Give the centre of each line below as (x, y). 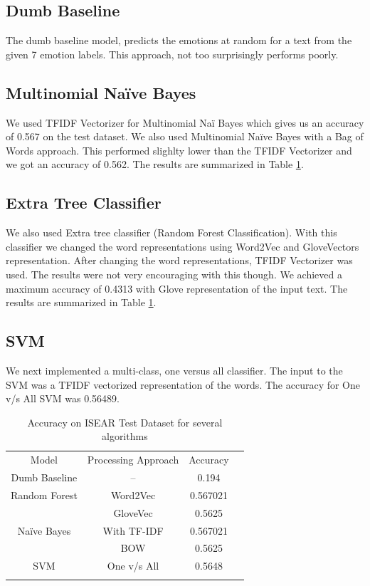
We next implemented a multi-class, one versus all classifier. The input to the (174, 370)
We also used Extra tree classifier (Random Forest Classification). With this (171, 232)
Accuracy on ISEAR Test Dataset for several (125, 422)
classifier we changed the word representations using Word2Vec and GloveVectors (183, 246)
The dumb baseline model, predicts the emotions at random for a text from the (179, 40)
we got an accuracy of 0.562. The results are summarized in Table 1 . (155, 164)
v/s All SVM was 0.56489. (63, 398)
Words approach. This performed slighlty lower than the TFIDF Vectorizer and (179, 150)
